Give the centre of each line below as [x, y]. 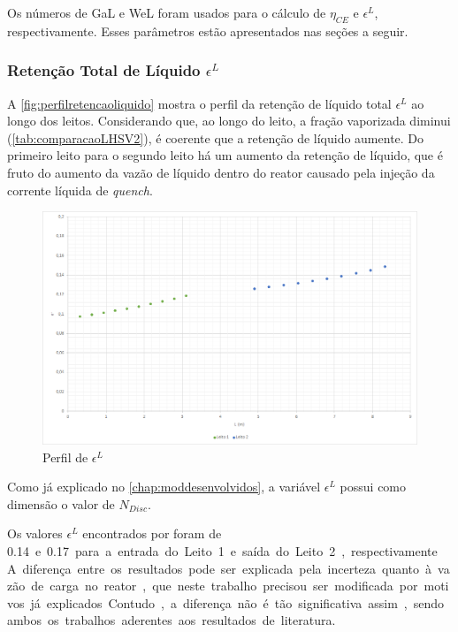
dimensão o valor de [61, 503]
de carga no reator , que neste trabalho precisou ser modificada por [225, 586]
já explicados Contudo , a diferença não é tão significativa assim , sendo [237, 602]
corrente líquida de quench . [80, 190]
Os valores [35, 533]
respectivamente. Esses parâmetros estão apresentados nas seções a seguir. [208, 30]
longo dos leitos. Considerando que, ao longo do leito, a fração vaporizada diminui [229, 121]
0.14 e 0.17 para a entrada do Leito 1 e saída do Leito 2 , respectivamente [222, 550]
